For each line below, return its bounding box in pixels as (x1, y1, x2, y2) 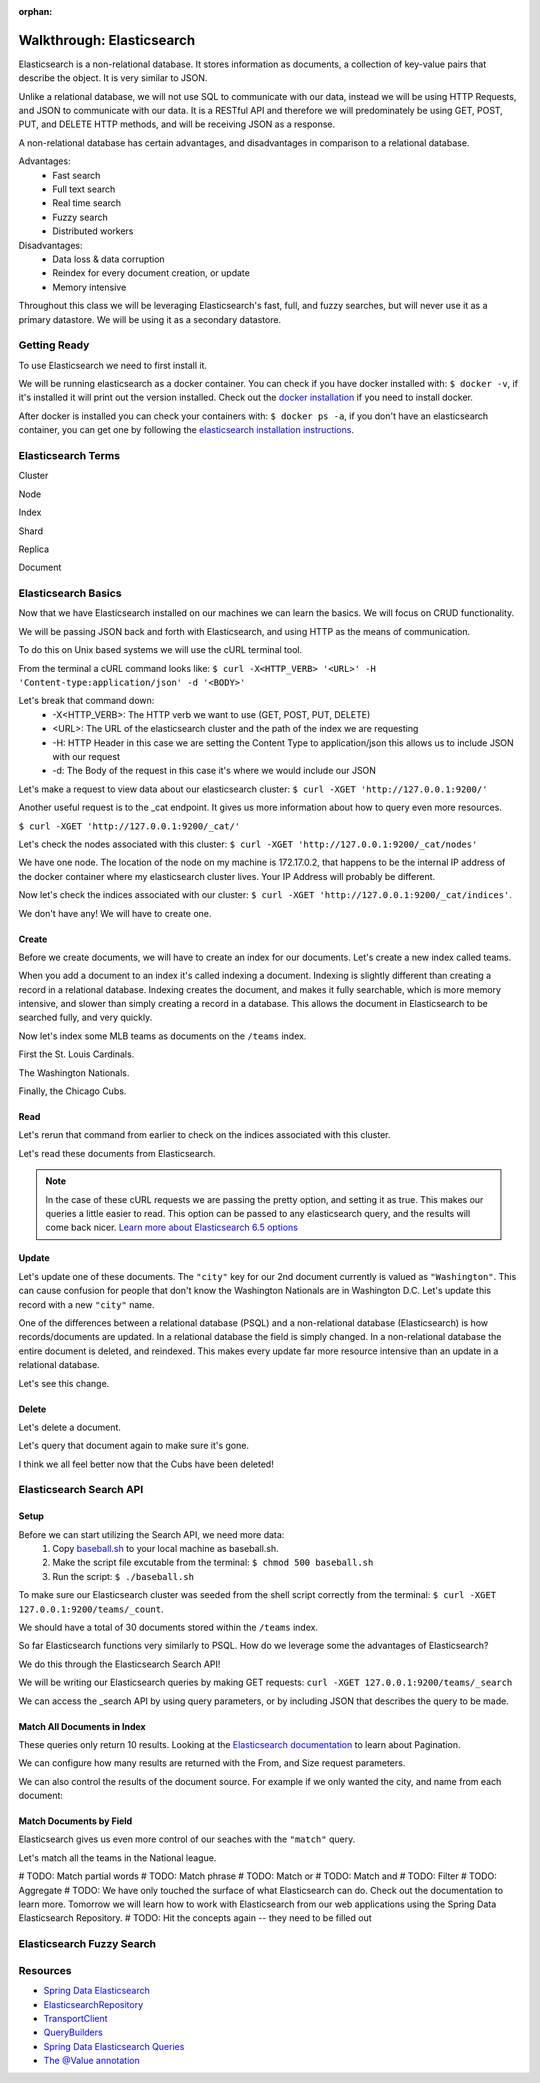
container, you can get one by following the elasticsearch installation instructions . (18, 424, 355, 436)
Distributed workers (52, 225, 134, 237)
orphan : (18, 6, 53, 17)
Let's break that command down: (18, 695, 155, 707)
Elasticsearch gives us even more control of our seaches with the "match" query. (18, 1833, 356, 1845)
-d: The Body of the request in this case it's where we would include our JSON (52, 765, 377, 777)
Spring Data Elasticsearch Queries (43, 2040, 185, 2052)
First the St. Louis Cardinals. (18, 1048, 135, 1060)
